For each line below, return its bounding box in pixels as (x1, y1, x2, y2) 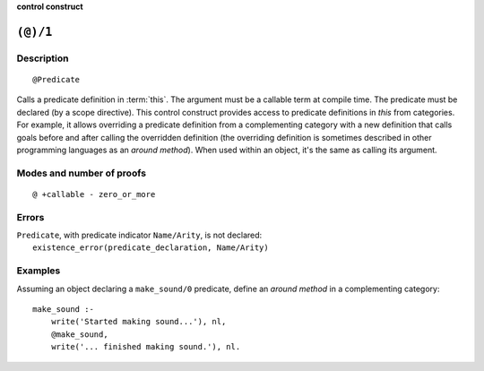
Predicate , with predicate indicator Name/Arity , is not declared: (16, 229, 263, 241)
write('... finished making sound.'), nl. (50, 341, 241, 352)
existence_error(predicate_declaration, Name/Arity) (32, 243, 269, 253)
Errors (16, 211, 45, 223)
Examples (16, 264, 61, 277)
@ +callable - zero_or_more (32, 189, 156, 199)
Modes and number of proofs (16, 167, 147, 179)
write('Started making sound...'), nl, (50, 316, 227, 327)
